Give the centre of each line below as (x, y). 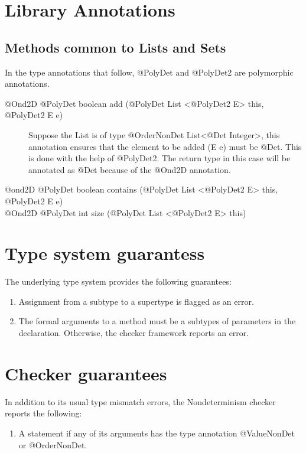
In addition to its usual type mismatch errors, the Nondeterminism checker (140, 401)
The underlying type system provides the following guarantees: (118, 281)
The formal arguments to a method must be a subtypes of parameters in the (157, 321)
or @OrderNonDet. (53, 444)
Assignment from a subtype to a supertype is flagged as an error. (136, 301)
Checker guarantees (86, 373)
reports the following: (43, 413)
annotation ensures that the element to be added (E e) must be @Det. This (165, 146)
